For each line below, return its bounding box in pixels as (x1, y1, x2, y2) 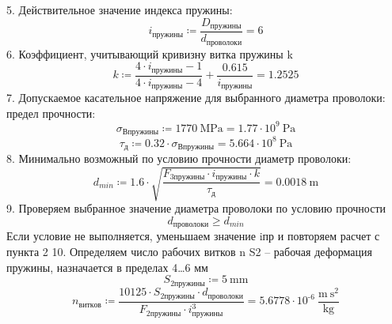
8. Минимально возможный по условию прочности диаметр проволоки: (6, 150, 352, 167)
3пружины (169, 173, 205, 182)
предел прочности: (6, 104, 96, 121)
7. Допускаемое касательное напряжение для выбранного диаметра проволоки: (6, 89, 386, 106)
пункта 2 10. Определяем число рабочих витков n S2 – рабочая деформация (6, 243, 372, 259)
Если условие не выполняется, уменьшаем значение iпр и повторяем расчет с (6, 228, 380, 244)
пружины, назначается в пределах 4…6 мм (6, 258, 208, 275)
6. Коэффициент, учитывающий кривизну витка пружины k (6, 45, 293, 62)
